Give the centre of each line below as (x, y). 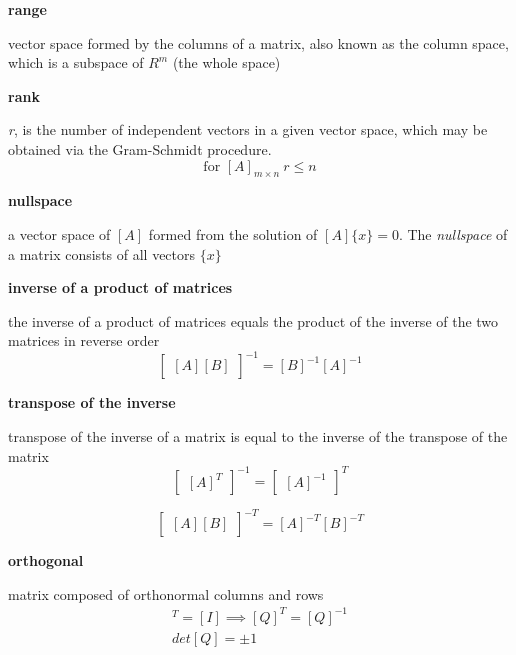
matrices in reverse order (84, 340)
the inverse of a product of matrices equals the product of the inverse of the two (253, 320)
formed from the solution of (233, 233)
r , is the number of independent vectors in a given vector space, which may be (248, 129)
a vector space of (59, 233)
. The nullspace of (453, 233)
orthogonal (46, 560)
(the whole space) (226, 62)
